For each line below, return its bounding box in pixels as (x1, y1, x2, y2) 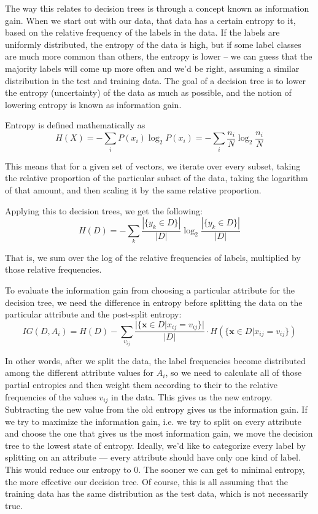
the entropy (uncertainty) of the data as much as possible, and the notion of (5, 86, 292, 99)
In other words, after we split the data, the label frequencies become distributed (5, 354, 306, 367)
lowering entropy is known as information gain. (5, 98, 182, 111)
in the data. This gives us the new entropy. (111, 390, 273, 403)
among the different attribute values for (5, 366, 154, 379)
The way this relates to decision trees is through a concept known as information (5, 2, 309, 14)
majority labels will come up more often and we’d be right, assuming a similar (5, 61, 300, 74)
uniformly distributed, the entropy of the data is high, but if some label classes (5, 37, 301, 50)
